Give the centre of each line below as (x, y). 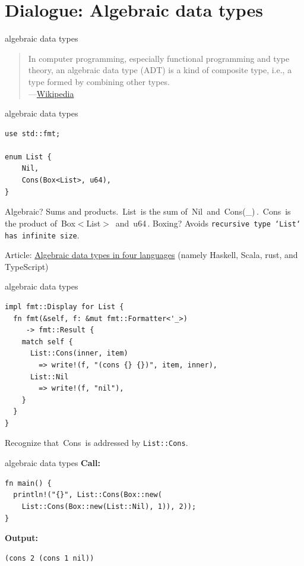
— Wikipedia (51, 93)
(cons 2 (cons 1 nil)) (50, 558)
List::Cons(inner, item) (79, 353)
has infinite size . (42, 235)
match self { (47, 342)
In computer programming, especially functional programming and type (159, 58)
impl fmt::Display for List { (64, 306)
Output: (21, 538)
